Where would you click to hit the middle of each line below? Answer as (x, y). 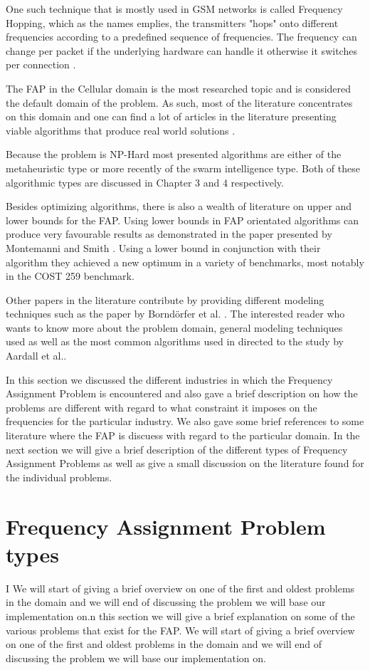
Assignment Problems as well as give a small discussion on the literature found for (185, 463)
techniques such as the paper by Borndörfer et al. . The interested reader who (175, 314)
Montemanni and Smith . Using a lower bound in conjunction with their (163, 247)
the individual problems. (59, 477)
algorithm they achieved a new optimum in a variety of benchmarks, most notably (185, 262)
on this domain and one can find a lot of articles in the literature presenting (171, 116)
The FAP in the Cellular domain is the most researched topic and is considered (179, 88)
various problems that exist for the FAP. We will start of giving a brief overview (180, 630)
